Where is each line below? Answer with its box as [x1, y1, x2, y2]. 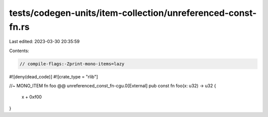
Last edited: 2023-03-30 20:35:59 [9, 39, 80, 45]
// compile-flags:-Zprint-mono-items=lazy [19, 61, 125, 66]
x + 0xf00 [21, 94, 42, 100]
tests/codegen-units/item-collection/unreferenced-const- [9, 7, 257, 18]
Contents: [9, 48, 29, 54]
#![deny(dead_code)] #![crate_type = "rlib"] [9, 73, 98, 79]
